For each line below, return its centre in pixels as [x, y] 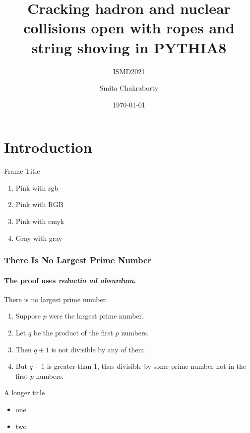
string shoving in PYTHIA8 [129, 47]
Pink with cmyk [40, 221]
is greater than [69, 366]
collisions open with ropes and [129, 28]
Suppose [28, 316]
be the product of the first [73, 333]
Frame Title [22, 171]
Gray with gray [39, 238]
